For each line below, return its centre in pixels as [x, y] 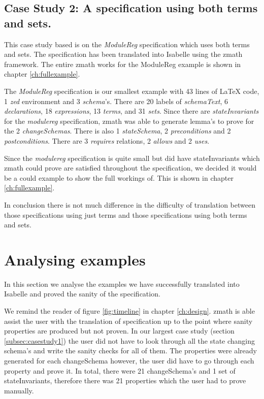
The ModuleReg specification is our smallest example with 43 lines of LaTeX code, [132, 91]
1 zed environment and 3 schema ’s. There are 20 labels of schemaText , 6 [116, 101]
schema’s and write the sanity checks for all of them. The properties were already [130, 351]
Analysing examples [75, 259]
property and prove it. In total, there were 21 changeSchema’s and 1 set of [120, 370]
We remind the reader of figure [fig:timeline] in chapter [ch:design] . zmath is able [129, 311]
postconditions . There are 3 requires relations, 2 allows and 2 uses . [107, 140]
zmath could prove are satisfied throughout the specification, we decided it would [130, 168]
